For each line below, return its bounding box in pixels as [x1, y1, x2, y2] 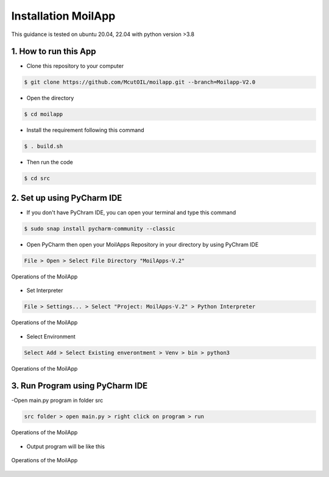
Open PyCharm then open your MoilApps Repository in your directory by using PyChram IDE [26, 241, 259, 248]
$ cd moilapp [24, 111, 63, 118]
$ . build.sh [24, 143, 63, 150]
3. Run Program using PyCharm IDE [11, 381, 148, 391]
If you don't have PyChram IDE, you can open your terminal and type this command [26, 208, 236, 216]
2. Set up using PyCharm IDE [11, 192, 122, 203]
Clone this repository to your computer [26, 62, 124, 70]
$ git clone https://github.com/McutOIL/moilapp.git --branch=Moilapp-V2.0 [24, 79, 256, 86]
